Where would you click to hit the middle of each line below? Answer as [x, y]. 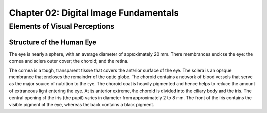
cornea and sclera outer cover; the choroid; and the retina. [69, 61]
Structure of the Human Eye [53, 42]
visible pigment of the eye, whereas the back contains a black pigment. [82, 105]
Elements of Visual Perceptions [62, 26]
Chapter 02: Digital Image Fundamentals [94, 13]
